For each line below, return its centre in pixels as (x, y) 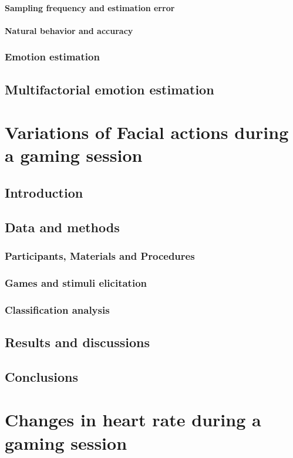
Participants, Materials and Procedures (100, 256)
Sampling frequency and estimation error (90, 7)
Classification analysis (57, 309)
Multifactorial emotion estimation (110, 89)
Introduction (44, 192)
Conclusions (42, 376)
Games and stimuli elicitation (76, 282)
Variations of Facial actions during (147, 132)
